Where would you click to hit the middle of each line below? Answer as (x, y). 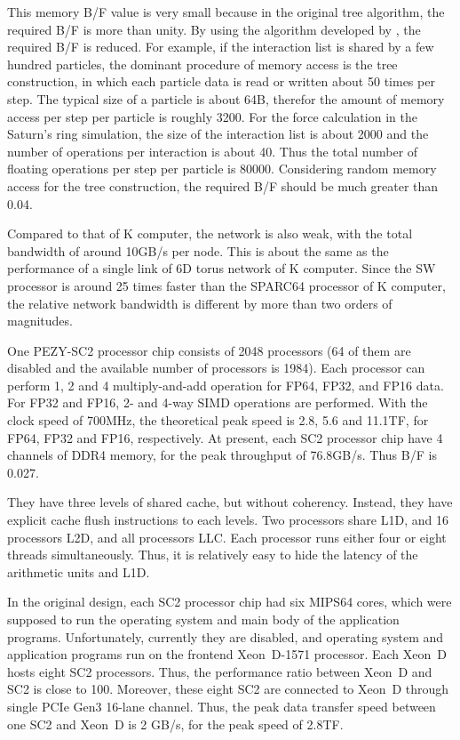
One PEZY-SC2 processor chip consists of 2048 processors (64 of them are (209, 350)
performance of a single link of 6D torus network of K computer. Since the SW (222, 268)
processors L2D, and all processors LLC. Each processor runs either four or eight (227, 537)
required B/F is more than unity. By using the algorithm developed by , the (214, 29)
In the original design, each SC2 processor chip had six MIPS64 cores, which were (230, 602)
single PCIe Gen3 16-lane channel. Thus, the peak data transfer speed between (222, 706)
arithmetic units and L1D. (79, 571)
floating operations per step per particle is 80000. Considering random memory (222, 169)
